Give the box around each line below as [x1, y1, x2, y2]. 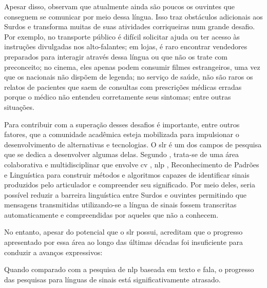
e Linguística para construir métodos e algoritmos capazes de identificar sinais [4, 169, 250, 180]
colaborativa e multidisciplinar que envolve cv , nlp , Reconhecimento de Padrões [4, 159, 259, 169]
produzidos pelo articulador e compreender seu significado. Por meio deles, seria [4, 179, 255, 190]
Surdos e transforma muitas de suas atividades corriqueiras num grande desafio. [4, 21, 255, 32]
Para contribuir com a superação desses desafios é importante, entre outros [4, 119, 240, 129]
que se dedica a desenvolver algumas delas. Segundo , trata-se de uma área [4, 149, 239, 160]
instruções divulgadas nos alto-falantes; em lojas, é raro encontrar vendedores [4, 41, 247, 52]
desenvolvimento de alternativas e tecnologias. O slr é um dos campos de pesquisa [4, 139, 262, 149]
